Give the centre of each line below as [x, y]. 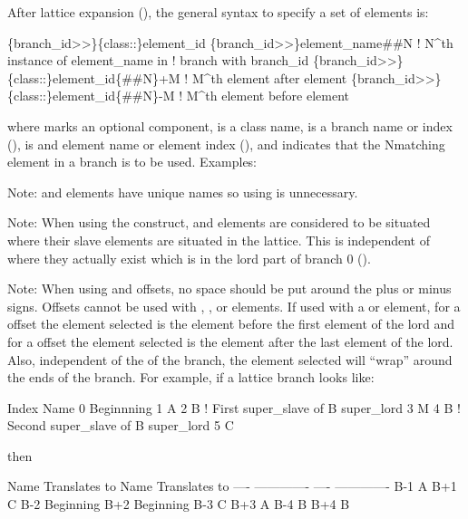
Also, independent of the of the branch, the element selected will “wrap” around [230, 359]
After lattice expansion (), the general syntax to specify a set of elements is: [218, 12]
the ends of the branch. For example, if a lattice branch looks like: [191, 377]
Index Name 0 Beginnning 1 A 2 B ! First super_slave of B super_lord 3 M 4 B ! [234, 407]
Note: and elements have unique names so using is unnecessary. [183, 192]
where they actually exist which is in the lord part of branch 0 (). [189, 258]
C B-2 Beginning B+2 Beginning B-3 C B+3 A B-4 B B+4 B [179, 504]
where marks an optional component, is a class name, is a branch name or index [230, 125]
